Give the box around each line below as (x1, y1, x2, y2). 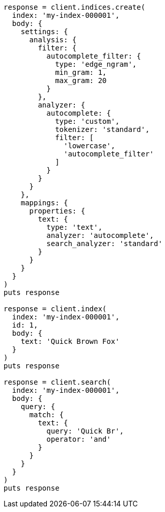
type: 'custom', (55, 117, 120, 125)
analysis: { (29, 36, 77, 44)
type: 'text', (46, 223, 102, 231)
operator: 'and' (46, 435, 111, 443)
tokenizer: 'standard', (55, 125, 150, 133)
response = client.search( (4, 378, 111, 386)
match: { (29, 411, 64, 419)
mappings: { (20, 199, 68, 207)
